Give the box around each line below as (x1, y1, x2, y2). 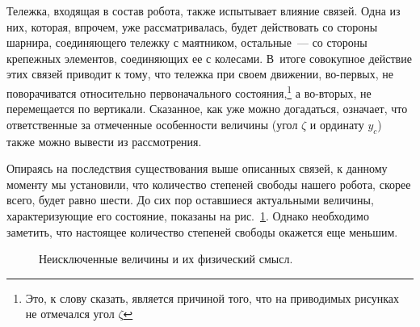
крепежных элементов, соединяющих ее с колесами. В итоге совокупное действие (6, 49, 412, 66)
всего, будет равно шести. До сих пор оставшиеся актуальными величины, (6, 191, 374, 208)
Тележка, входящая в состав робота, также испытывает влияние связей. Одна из (6, 2, 401, 19)
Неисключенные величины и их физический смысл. (39, 250, 293, 267)
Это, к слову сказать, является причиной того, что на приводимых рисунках (25, 289, 400, 306)
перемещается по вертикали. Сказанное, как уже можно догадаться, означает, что (6, 100, 408, 117)
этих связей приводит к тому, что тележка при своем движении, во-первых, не (6, 65, 393, 82)
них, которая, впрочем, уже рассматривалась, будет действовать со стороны (6, 18, 378, 35)
